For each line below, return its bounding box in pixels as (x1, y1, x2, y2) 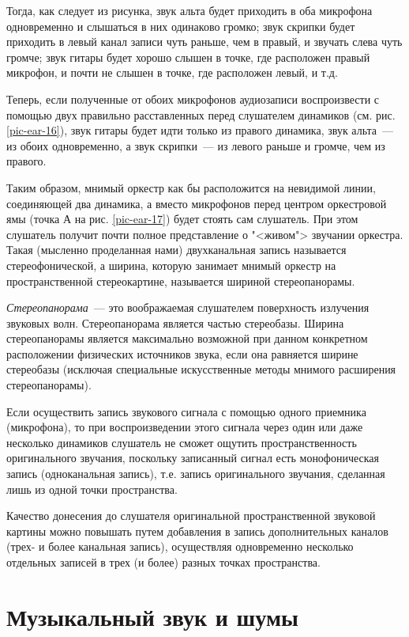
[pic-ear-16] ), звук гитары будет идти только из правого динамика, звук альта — (6, 122, 394, 138)
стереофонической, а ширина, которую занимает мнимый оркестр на (6, 256, 336, 273)
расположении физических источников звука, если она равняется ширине (6, 345, 358, 362)
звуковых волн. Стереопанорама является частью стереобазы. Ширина (6, 314, 344, 331)
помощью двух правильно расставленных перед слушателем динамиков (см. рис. (6, 106, 396, 123)
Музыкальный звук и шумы (6, 600, 298, 632)
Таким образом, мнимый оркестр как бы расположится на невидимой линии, (6, 179, 376, 195)
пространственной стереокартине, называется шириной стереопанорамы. (6, 272, 355, 289)
